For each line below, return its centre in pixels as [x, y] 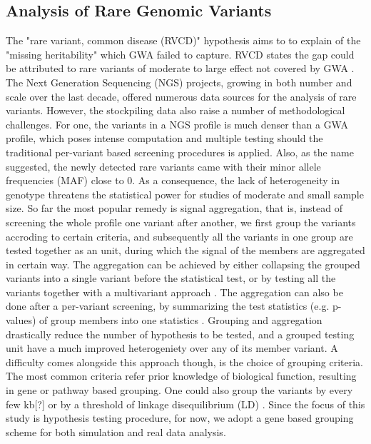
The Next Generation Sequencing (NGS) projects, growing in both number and [179, 82]
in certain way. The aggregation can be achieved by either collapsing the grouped [183, 264]
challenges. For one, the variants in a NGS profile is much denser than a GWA [177, 124]
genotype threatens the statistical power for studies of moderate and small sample [185, 194]
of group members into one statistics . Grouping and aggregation [181, 320]
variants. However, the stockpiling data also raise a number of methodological [176, 110]
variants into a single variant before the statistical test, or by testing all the [171, 278]
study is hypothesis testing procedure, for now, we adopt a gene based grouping [180, 418]
